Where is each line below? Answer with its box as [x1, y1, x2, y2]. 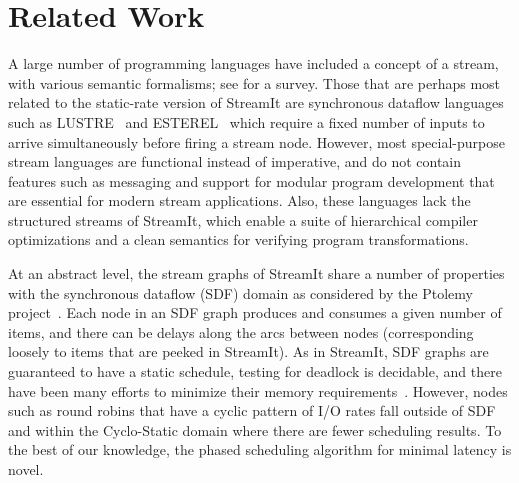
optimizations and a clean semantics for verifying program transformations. [8, 229, 469, 250]
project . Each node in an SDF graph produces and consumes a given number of [8, 302, 502, 323]
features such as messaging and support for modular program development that [8, 170, 495, 191]
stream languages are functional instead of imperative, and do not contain [8, 151, 462, 172]
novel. [8, 459, 44, 479]
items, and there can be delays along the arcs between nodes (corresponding [8, 321, 474, 342]
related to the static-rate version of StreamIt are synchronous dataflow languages [8, 92, 504, 113]
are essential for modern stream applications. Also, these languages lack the [8, 190, 471, 211]
